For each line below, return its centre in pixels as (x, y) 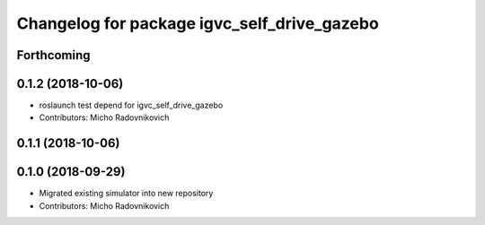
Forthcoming (53, 55)
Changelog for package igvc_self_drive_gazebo (198, 23)
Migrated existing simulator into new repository (126, 194)
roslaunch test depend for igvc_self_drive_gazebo (131, 105)
